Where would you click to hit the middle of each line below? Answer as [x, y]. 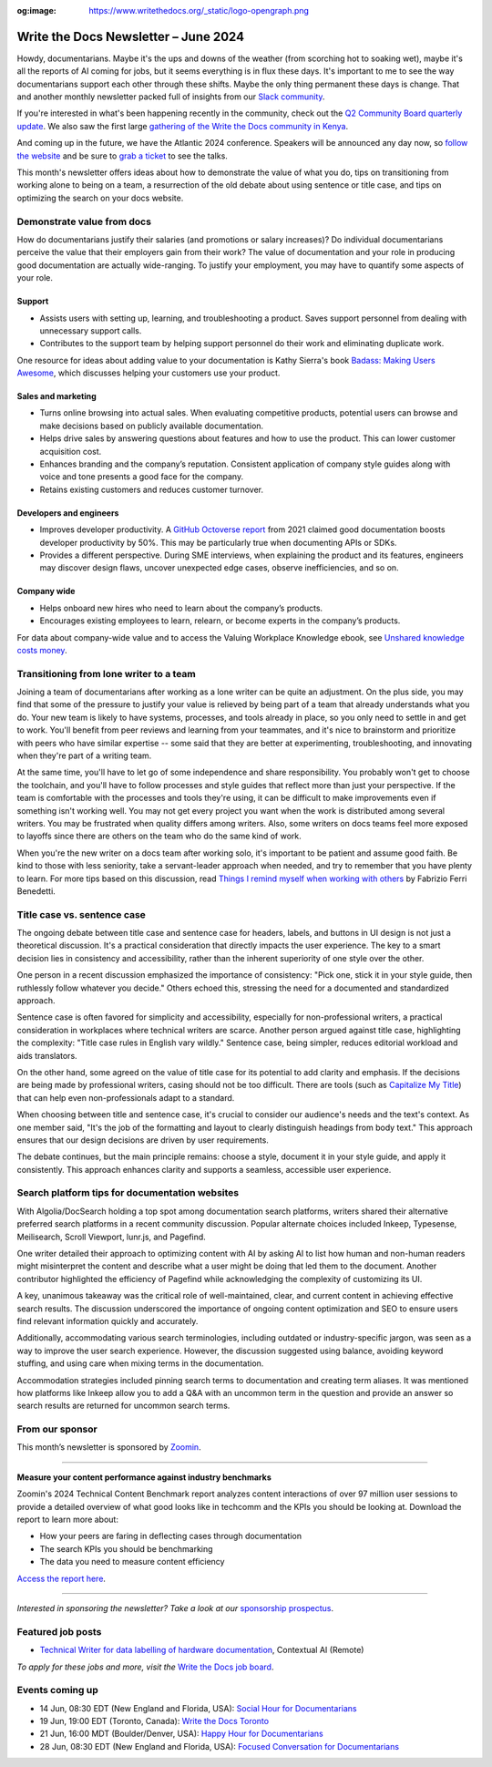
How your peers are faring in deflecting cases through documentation [171, 1536]
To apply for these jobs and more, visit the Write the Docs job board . [145, 1667]
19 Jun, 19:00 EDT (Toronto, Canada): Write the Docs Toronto [154, 1721]
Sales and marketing [57, 396]
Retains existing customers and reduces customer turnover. [152, 489]
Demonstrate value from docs [84, 221]
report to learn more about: [67, 1520]
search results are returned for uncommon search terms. [123, 1406]
